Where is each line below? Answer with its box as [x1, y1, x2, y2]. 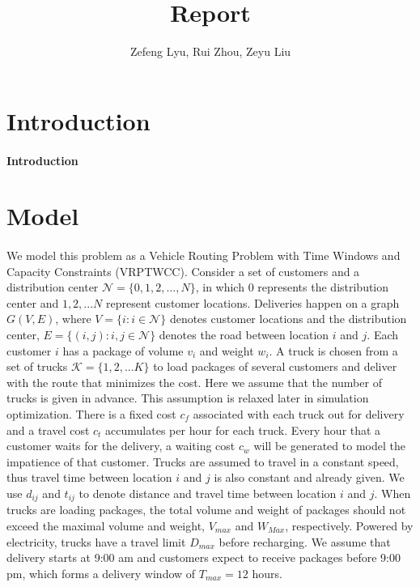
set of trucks [6, 358, 68, 375]
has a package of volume [62, 342, 184, 359]
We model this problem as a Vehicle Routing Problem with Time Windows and [6, 247, 401, 264]
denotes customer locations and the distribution [169, 310, 407, 327]
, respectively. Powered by [285, 517, 414, 534]
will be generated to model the [253, 437, 405, 454]
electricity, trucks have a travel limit [6, 533, 186, 550]
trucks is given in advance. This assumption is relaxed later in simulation [6, 389, 369, 406]
